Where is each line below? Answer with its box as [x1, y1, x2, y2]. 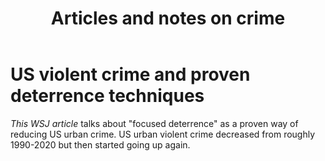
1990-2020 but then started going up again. [10, 138, 191, 151]
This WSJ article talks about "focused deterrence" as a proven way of [10, 117, 299, 129]
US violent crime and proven [10, 63, 251, 86]
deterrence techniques [10, 85, 205, 107]
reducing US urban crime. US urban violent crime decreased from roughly [10, 128, 316, 140]
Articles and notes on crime [50, 7, 286, 30]
